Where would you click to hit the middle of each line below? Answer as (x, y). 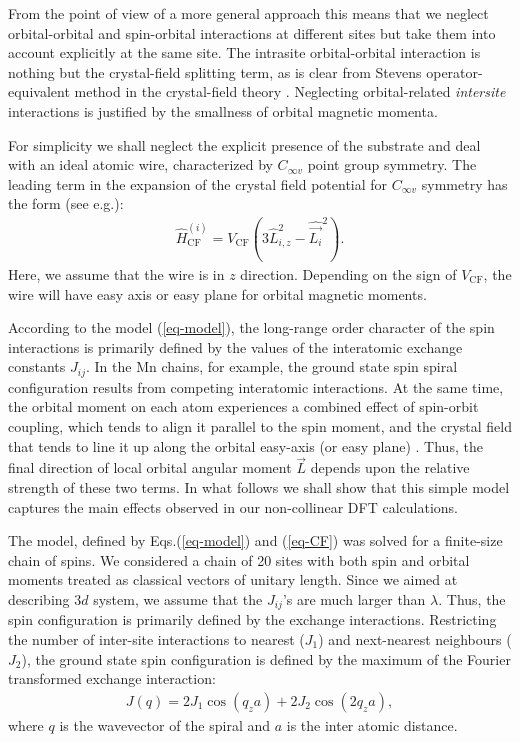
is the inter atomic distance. (372, 724)
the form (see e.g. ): (66, 203)
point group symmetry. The (392, 164)
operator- (454, 71)
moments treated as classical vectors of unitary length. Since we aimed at (233, 579)
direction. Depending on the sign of (348, 273)
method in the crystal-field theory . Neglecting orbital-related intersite (290, 91)
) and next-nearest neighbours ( (415, 638)
